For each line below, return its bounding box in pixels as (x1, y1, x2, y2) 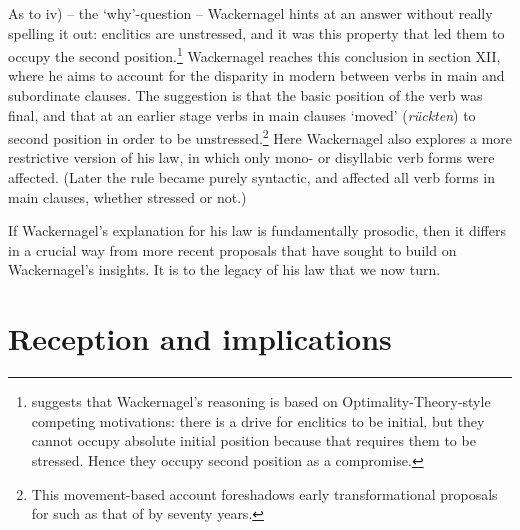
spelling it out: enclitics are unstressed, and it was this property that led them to (8, 22, 505, 43)
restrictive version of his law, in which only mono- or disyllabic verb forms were (8, 147, 495, 168)
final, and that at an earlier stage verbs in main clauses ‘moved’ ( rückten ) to (8, 104, 476, 125)
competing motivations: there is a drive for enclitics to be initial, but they (31, 410, 485, 431)
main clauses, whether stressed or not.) (8, 186, 247, 207)
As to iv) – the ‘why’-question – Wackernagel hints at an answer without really (8, 3, 493, 23)
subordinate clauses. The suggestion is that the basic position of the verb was (8, 85, 483, 106)
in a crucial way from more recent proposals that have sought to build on (8, 239, 457, 260)
